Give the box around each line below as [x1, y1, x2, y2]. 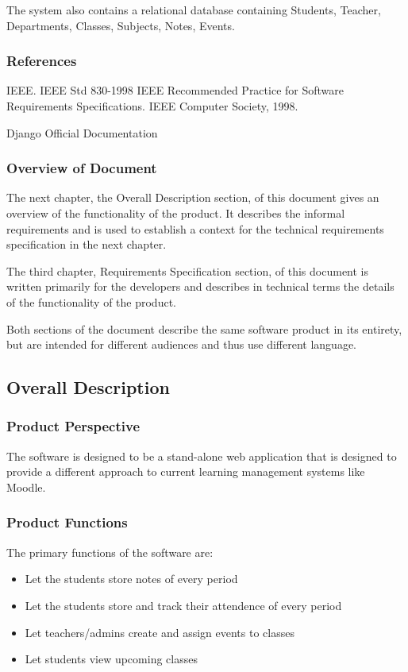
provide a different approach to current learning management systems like [6, 463, 365, 480]
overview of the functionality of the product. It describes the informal [6, 205, 345, 221]
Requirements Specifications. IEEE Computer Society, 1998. [6, 98, 298, 114]
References [6, 51, 77, 71]
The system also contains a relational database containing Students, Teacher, [6, 2, 381, 17]
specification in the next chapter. [6, 236, 167, 253]
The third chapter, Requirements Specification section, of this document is [6, 262, 369, 279]
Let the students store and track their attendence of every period [25, 597, 342, 613]
